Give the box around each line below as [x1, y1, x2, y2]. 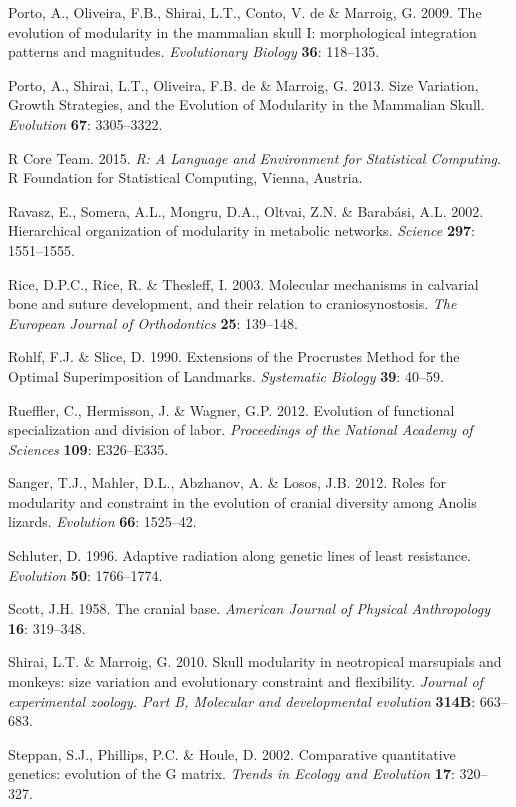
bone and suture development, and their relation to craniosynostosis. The [8, 293, 457, 314]
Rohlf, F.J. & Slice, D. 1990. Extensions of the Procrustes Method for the [8, 346, 460, 367]
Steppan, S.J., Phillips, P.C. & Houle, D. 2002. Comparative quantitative [8, 743, 456, 764]
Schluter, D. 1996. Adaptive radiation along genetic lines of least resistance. [8, 545, 472, 566]
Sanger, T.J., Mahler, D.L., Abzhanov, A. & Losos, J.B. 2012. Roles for [8, 472, 447, 493]
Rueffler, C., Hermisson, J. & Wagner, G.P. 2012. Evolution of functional [8, 399, 455, 420]
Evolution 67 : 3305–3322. [8, 113, 163, 134]
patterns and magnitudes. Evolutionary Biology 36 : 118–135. [8, 41, 380, 62]
